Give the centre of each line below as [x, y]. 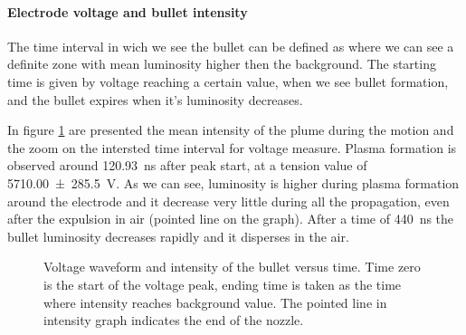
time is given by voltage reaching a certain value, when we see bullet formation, [228, 81]
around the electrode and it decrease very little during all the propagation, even [228, 201]
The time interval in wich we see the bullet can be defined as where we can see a [231, 46]
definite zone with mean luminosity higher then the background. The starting [222, 64]
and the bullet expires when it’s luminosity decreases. [155, 99]
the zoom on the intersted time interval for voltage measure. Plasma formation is [232, 147]
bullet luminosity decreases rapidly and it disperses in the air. [178, 236]
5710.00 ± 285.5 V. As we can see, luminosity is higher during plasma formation [233, 182]
